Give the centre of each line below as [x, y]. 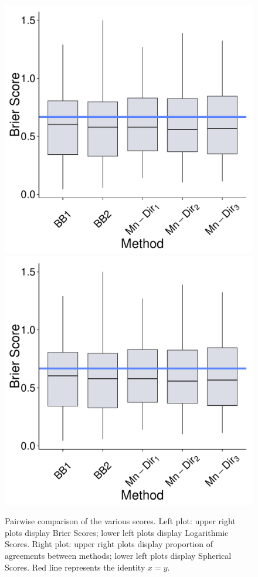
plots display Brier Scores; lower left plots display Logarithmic [117, 532]
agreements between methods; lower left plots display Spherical [118, 555]
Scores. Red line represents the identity [75, 567]
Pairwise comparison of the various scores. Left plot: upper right [120, 521]
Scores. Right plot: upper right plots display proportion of [109, 544]
